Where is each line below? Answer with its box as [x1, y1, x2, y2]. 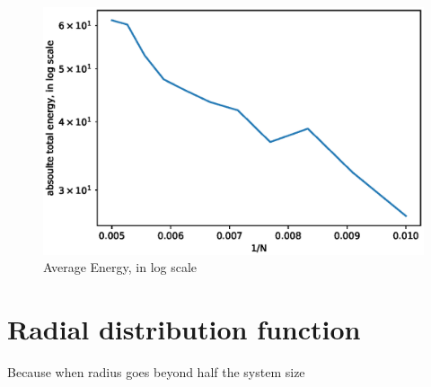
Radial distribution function [7, 311, 361, 347]
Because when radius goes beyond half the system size [7, 363, 305, 382]
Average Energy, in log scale [43, 258, 198, 277]
